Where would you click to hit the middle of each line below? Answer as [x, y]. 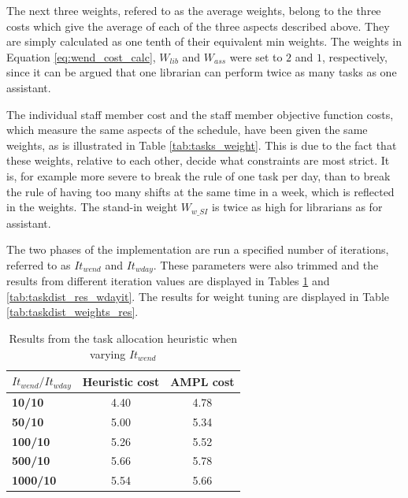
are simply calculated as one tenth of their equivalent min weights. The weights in [204, 41]
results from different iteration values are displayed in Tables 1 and [168, 281]
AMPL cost [202, 381]
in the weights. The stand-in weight [92, 207]
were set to [256, 56]
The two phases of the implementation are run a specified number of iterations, [198, 249]
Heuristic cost [121, 381]
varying [108, 353]
